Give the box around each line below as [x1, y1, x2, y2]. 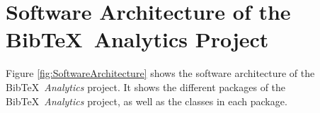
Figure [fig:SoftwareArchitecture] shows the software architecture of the [6, 66, 315, 81]
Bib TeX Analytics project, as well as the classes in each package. [6, 93, 287, 108]
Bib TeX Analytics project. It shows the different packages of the [6, 79, 286, 94]
